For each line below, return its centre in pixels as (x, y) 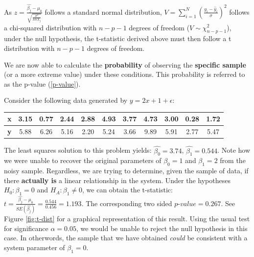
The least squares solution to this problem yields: (78, 150)
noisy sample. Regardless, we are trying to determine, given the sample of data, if (126, 171)
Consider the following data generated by (66, 100)
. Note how (234, 150)
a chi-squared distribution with (50, 27)
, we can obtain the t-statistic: (127, 190)
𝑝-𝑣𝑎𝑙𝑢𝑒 (185, 204)
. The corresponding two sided (127, 203)
